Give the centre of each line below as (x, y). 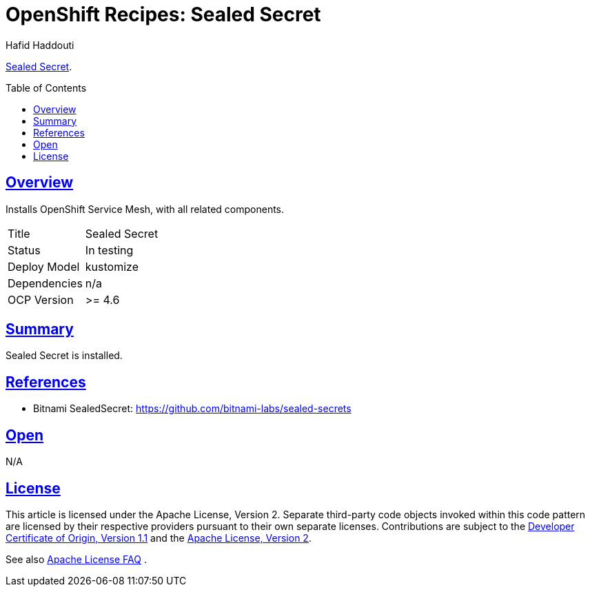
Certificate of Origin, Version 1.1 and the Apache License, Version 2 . (159, 538)
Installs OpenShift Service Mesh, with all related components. (145, 209)
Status (24, 250)
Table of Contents (46, 88)
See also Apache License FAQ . (76, 559)
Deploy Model (44, 266)
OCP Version (41, 299)
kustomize (112, 266)
